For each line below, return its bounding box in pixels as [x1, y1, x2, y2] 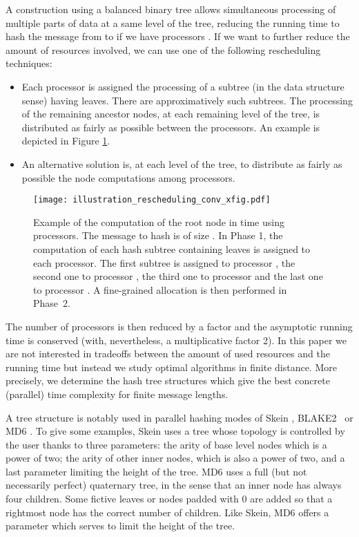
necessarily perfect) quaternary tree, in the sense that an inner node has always [6, 478, 342, 492]
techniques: [6, 56, 52, 70]
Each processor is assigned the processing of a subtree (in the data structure [21, 79, 345, 93]
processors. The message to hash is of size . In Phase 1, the [33, 228, 283, 243]
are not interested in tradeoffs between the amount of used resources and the [6, 346, 330, 361]
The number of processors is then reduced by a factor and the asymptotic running [6, 319, 353, 333]
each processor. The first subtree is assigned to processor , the [33, 255, 295, 270]
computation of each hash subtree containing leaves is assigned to [33, 241, 311, 256]
